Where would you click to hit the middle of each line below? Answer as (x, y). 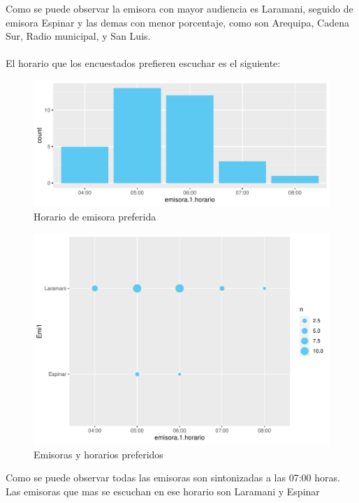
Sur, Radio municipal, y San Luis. (78, 36)
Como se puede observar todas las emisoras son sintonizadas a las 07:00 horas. (173, 478)
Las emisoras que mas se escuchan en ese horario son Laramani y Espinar (163, 491)
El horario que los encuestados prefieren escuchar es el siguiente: (143, 63)
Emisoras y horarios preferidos (98, 454)
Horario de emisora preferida (95, 216)
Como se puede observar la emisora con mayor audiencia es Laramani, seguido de (179, 8)
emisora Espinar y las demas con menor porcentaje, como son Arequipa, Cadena (177, 22)
